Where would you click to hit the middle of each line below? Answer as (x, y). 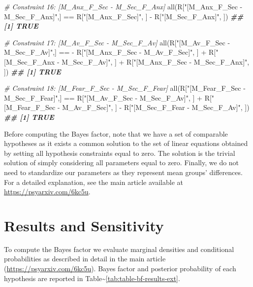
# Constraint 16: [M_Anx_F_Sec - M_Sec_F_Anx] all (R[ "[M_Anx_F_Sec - (123, 6)
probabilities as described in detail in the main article (85, 259)
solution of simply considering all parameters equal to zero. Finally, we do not (122, 162)
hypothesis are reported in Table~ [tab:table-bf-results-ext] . (92, 278)
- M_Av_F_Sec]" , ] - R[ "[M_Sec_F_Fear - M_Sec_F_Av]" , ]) (153, 107)
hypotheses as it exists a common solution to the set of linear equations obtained (126, 143)
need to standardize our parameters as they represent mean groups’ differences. (123, 172)
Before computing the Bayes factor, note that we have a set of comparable (116, 133)
